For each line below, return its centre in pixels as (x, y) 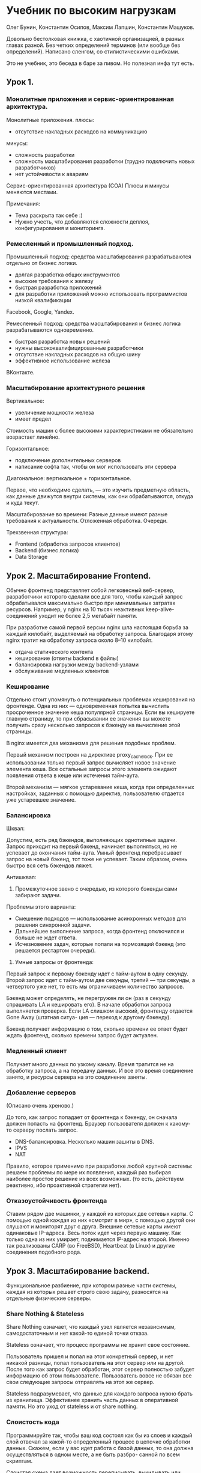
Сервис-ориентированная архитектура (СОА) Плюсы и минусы (88, 185)
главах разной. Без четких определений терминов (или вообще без (93, 45)
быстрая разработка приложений (58, 287)
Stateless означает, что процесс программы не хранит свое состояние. (98, 1345)
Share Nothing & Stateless (45, 1314)
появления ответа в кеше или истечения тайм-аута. (73, 775)
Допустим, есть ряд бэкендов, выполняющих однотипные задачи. (91, 840)
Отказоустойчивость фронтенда (57, 1201)
